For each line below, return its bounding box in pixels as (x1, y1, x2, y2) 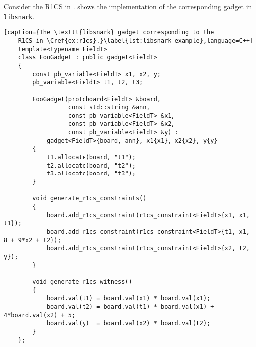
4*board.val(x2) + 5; (4, 311, 76, 319)
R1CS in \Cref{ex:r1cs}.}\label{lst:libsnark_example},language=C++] (18, 37, 254, 44)
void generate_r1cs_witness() (32, 278, 132, 285)
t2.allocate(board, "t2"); (46, 162, 136, 169)
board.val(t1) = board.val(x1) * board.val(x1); (46, 295, 211, 302)
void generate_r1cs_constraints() (32, 195, 147, 202)
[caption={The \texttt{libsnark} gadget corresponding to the (4, 29, 214, 36)
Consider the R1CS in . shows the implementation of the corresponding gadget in (4, 1, 252, 11)
